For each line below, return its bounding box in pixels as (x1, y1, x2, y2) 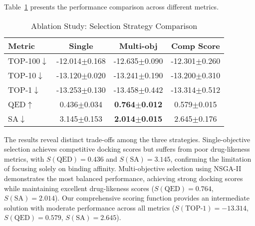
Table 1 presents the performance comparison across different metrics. (4, 1, 219, 11)
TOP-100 (8, 54, 40, 66)
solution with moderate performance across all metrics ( (4, 202, 175, 213)
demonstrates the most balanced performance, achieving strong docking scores (4, 173, 243, 183)
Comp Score (171, 39, 220, 51)
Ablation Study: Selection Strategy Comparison (31, 19, 198, 31)
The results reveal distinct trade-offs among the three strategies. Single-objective (4, 134, 251, 144)
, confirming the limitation (170, 153, 252, 164)
